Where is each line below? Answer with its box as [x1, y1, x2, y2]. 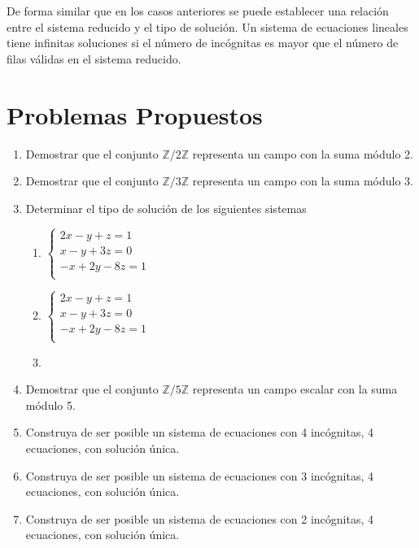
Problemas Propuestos [7, 98, 263, 131]
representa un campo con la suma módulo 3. [192, 172, 414, 189]
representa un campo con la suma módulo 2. [192, 145, 414, 162]
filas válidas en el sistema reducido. [7, 50, 181, 67]
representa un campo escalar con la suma [192, 381, 398, 398]
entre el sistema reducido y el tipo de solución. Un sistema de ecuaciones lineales [7, 18, 408, 35]
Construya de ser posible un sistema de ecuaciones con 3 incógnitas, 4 [25, 467, 373, 484]
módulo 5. [25, 396, 76, 413]
